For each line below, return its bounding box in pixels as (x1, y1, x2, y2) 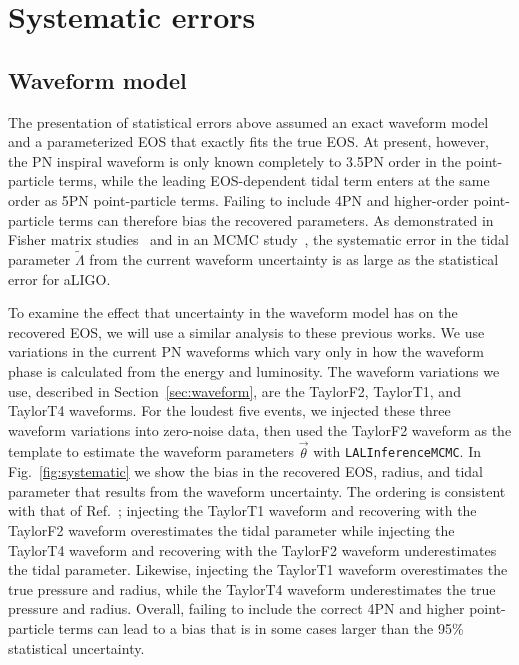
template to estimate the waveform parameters (8, 441, 295, 462)
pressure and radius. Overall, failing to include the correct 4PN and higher (8, 598, 465, 619)
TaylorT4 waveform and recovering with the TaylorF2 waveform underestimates (8, 539, 497, 560)
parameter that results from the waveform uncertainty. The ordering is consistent (8, 480, 506, 501)
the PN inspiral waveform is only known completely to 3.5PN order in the (8, 150, 461, 171)
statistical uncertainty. (8, 637, 145, 658)
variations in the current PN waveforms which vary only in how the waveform (8, 341, 484, 362)
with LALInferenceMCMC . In (313, 441, 482, 462)
